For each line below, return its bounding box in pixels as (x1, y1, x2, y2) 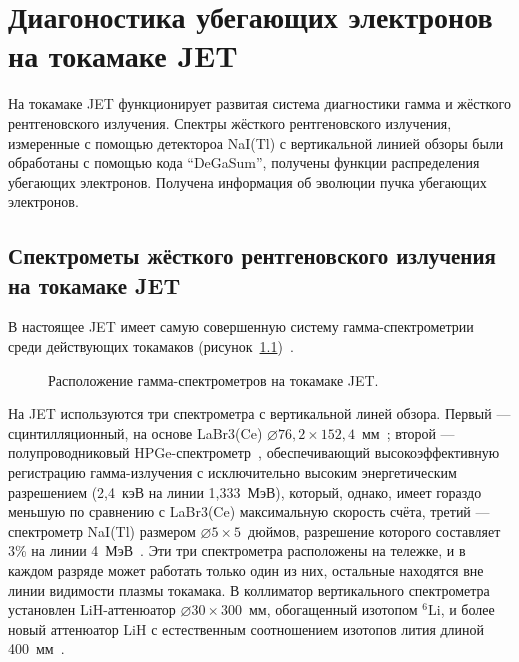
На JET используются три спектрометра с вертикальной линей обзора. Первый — (8, 403, 511, 424)
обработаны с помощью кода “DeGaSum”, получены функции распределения (8, 152, 480, 173)
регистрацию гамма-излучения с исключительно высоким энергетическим (8, 462, 457, 483)
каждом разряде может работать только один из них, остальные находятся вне (8, 560, 484, 580)
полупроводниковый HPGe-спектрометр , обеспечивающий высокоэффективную (8, 442, 500, 463)
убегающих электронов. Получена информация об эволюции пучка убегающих (8, 171, 487, 192)
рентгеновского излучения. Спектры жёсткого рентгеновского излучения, (8, 112, 452, 133)
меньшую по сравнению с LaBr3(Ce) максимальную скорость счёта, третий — (8, 501, 490, 522)
